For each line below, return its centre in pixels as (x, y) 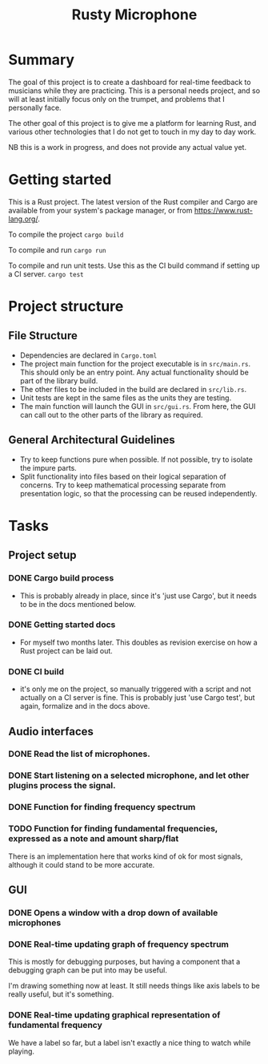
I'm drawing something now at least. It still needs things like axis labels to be (134, 986)
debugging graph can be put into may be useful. (88, 970)
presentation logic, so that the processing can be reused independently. (138, 493)
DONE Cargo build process (61, 578)
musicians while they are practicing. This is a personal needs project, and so (134, 91)
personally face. (35, 107)
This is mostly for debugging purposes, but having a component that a (124, 962)
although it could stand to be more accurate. (82, 864)
